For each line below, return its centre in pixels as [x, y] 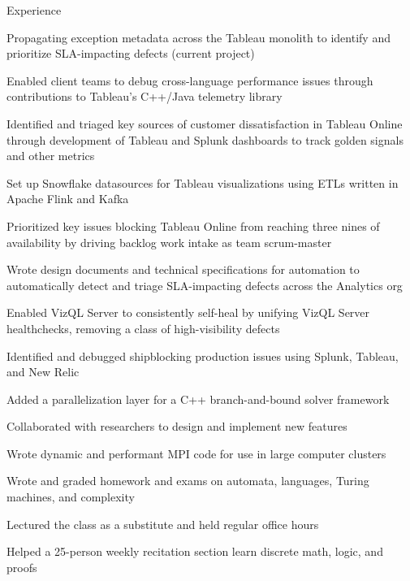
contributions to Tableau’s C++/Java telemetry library [145, 96]
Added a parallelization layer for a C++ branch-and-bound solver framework [198, 399]
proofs [22, 567]
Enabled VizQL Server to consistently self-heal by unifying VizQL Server [188, 312]
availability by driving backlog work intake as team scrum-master [169, 242]
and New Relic [43, 372]
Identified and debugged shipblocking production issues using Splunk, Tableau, [203, 356]
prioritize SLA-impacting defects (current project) [131, 53]
